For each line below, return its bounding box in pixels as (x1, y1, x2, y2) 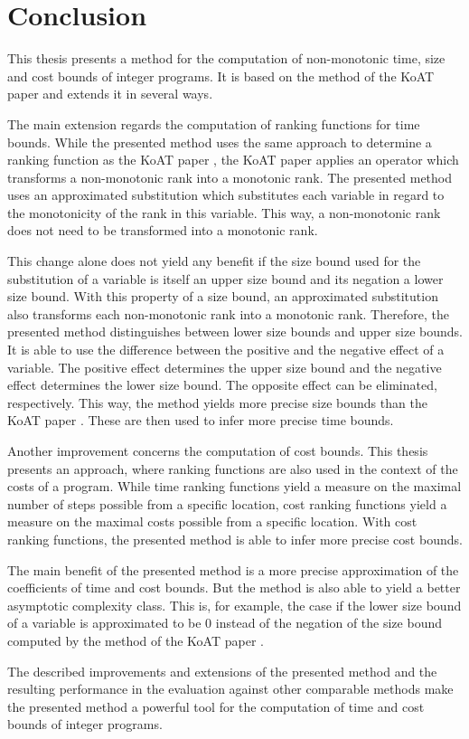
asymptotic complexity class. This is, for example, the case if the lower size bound (7, 595, 462, 614)
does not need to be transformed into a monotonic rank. (7, 221, 318, 240)
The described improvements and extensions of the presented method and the (7, 661, 437, 680)
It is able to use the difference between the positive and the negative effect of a (7, 340, 445, 359)
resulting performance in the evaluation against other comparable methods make (7, 679, 454, 698)
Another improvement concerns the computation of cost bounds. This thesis (7, 441, 428, 460)
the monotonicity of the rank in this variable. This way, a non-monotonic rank (7, 203, 441, 222)
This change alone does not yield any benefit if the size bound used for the (7, 251, 421, 270)
